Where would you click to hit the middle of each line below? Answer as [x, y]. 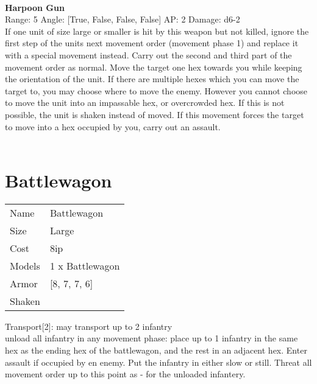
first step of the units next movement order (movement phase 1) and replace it [152, 43]
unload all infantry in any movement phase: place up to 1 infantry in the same [151, 338]
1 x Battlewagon [85, 265]
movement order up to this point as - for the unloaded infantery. [125, 374]
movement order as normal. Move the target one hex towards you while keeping [154, 67]
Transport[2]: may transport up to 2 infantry [89, 326]
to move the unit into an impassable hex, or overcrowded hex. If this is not [145, 103]
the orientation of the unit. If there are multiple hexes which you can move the [152, 79]
